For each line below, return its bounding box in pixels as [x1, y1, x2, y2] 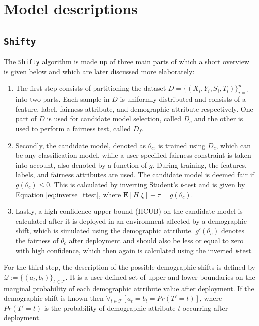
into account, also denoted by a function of [15, 159, 147, 170]
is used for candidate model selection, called [47, 113, 181, 124]
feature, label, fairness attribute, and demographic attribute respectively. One [15, 103, 253, 114]
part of [15, 113, 37, 124]
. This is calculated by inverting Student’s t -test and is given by [50, 179, 245, 189]
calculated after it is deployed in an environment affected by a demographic [15, 215, 247, 226]
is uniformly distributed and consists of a [120, 94, 246, 104]
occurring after [182, 302, 228, 313]
